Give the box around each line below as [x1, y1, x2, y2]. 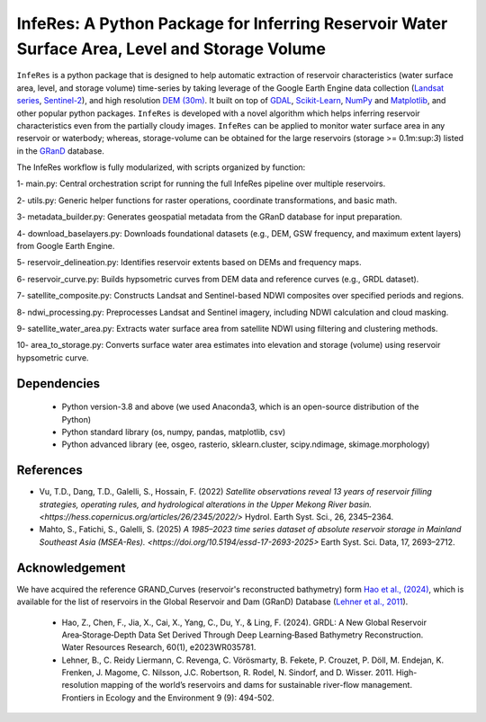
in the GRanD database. [16, 145, 105, 156]
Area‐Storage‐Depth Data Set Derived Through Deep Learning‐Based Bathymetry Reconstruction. [61, 629, 424, 640]
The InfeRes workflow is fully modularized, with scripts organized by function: [16, 162, 306, 173]
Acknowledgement [16, 560, 126, 575]
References [16, 463, 83, 478]
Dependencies [16, 376, 101, 391]
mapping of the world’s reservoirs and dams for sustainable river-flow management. [100, 680, 413, 691]
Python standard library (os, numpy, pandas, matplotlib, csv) [61, 426, 286, 437]
